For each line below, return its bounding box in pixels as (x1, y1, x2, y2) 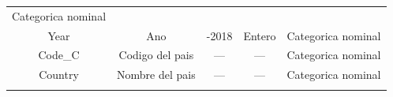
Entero (243, 27, 276, 43)
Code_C (38, 47, 80, 63)
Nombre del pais (117, 66, 196, 83)
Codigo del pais (118, 47, 194, 63)
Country (39, 66, 79, 83)
